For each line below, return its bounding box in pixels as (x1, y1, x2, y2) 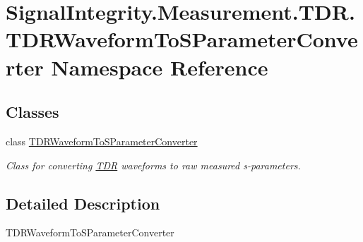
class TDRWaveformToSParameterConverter (6, 133, 198, 148)
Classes (6, 101, 59, 123)
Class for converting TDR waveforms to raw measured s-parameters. (6, 157, 301, 172)
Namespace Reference (51, 52, 268, 81)
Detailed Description (6, 192, 160, 214)
